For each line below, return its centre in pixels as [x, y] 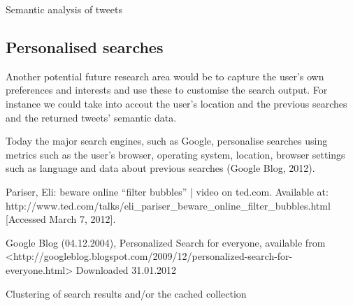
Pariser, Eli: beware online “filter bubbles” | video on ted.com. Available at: [167, 191]
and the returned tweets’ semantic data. [91, 117]
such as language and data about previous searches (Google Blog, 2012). [160, 168]
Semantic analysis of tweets [64, 9]
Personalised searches [85, 46]
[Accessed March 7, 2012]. [61, 219]
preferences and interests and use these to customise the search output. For [167, 90]
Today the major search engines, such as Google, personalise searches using [167, 141]
